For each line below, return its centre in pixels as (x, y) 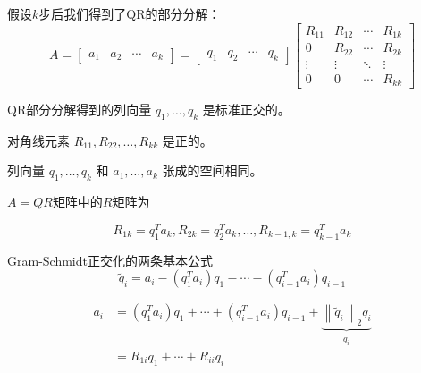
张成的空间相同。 (212, 170)
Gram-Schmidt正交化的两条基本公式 (110, 260)
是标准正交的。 (246, 110)
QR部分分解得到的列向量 (80, 110)
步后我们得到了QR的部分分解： (130, 13)
